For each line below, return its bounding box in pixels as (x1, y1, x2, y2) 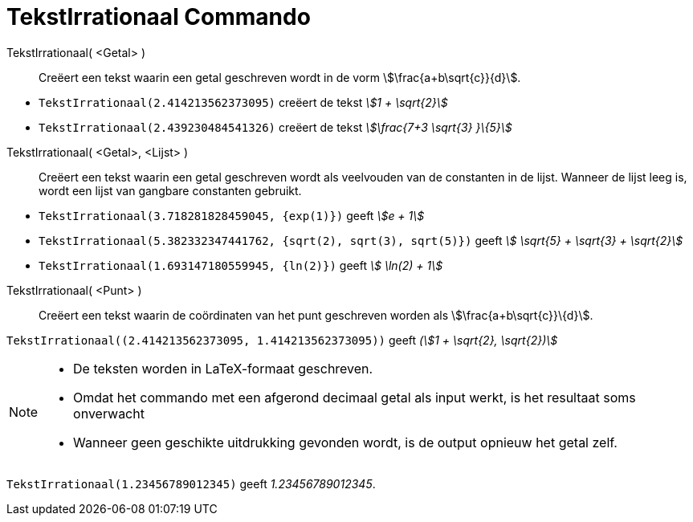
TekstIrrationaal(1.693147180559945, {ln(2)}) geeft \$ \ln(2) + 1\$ (39, 258, 443, 272)
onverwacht (73, 405, 145, 422)
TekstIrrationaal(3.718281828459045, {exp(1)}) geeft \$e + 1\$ (39, 208, 425, 222)
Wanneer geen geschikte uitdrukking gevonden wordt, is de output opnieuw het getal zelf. (73, 434, 618, 451)
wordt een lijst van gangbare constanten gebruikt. (39, 183, 302, 198)
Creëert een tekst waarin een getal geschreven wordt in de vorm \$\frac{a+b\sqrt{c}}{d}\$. (39, 70, 521, 84)
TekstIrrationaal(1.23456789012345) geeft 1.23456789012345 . (6, 476, 376, 491)
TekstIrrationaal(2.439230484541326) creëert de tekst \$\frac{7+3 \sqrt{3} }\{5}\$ (39, 120, 512, 134)
